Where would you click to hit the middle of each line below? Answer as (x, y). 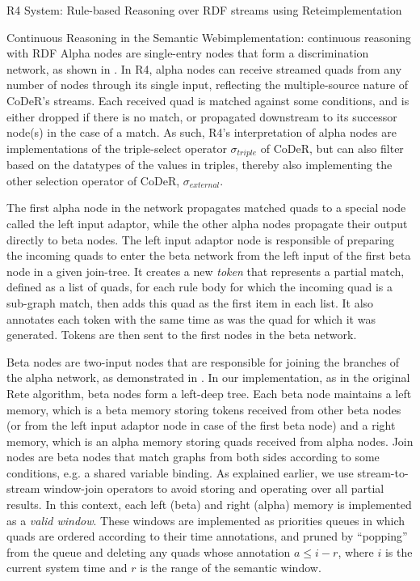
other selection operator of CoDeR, (93, 180)
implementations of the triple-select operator (117, 148)
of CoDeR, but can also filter (332, 148)
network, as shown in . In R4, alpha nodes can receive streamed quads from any (204, 68)
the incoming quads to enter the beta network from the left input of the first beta (209, 255)
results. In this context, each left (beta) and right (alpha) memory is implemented (209, 505)
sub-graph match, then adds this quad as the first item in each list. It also (190, 302)
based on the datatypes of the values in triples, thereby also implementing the (199, 165)
